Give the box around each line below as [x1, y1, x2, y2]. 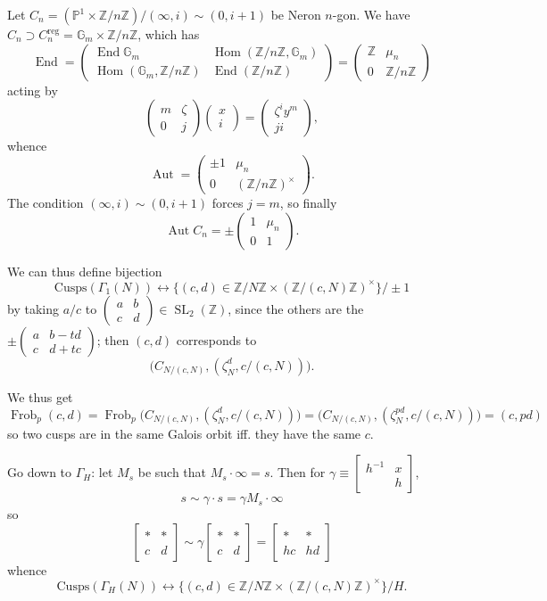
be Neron [270, 5, 321, 23]
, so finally [279, 193, 337, 212]
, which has [137, 25, 200, 43]
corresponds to [176, 330, 257, 349]
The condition [7, 193, 84, 212]
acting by [7, 80, 58, 99]
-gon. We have [332, 5, 410, 23]
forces [211, 193, 244, 212]
